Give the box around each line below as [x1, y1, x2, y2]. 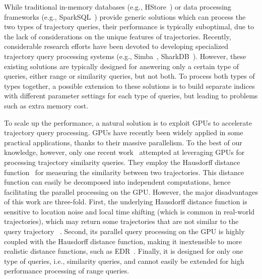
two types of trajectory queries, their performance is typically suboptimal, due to [4, 21, 254, 32]
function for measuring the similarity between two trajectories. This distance [4, 166, 244, 177]
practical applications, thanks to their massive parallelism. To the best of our [4, 137, 242, 147]
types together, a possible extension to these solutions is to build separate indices [4, 80, 255, 91]
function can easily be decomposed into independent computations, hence [4, 177, 231, 187]
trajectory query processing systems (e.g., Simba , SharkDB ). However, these [4, 50, 246, 61]
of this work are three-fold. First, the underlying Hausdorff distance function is [4, 196, 247, 207]
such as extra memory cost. [4, 100, 89, 110]
